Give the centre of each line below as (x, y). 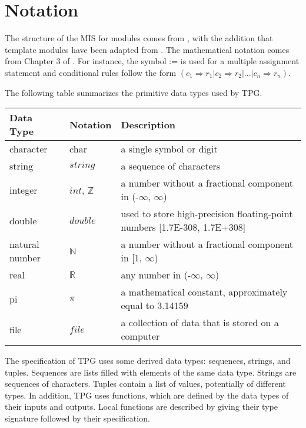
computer (140, 336)
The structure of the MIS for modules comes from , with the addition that (139, 38)
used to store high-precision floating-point (207, 214)
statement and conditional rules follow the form (91, 72)
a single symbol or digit (169, 149)
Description (148, 124)
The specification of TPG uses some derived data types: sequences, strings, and (148, 361)
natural (24, 244)
